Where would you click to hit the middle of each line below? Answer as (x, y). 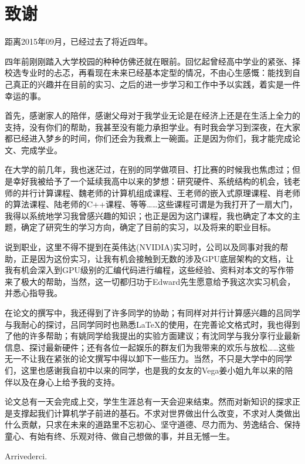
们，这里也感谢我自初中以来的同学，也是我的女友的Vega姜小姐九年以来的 (145, 370)
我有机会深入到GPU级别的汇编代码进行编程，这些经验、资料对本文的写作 (145, 270)
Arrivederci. (26, 455)
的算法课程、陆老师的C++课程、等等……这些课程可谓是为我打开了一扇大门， (151, 204)
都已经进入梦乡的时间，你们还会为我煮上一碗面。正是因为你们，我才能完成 (148, 138)
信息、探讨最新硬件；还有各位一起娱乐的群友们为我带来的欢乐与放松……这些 (150, 347)
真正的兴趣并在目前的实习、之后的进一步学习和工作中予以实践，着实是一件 (156, 84)
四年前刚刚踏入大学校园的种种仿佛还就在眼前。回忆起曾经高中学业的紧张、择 (152, 61)
